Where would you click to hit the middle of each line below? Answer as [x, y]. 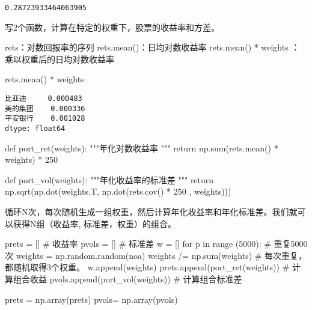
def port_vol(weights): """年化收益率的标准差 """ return [109, 179]
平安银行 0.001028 [45, 119]
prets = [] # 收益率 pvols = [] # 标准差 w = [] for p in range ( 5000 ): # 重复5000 [156, 244]
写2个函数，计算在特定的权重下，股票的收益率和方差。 [112, 27]
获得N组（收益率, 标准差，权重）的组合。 [95, 223]
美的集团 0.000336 [45, 108]
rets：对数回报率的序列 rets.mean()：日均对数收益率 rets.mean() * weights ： [152, 47]
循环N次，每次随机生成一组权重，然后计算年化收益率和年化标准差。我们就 [151, 212]
